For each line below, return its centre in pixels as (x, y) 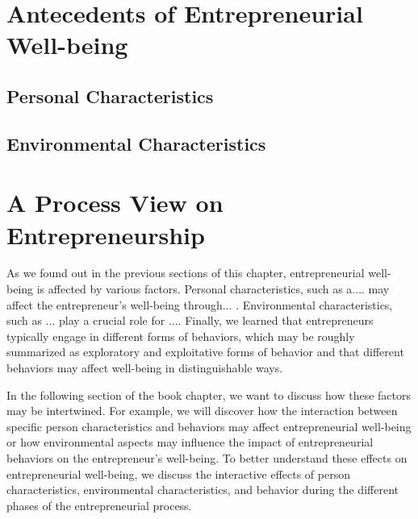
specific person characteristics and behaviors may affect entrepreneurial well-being (209, 426)
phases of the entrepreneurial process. (99, 505)
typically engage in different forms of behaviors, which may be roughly (181, 336)
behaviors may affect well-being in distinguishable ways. (145, 367)
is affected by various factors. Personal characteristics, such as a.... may (213, 289)
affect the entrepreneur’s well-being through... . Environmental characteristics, (200, 304)
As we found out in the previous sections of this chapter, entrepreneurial (186, 273)
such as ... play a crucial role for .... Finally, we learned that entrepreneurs (190, 320)
